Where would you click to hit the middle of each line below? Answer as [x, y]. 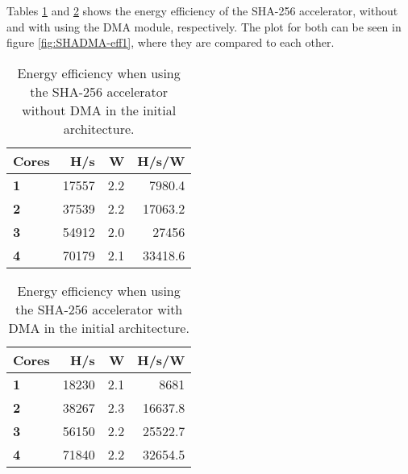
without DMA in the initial [99, 110]
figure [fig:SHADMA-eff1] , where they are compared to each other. [171, 42]
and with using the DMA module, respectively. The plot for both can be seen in [204, 26]
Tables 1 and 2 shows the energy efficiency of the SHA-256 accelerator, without [202, 10]
